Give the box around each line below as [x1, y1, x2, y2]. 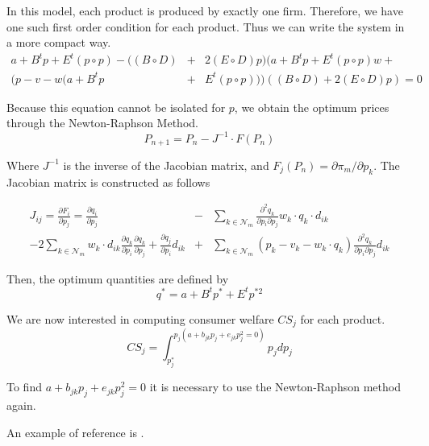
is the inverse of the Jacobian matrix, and [63, 156, 269, 173]
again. [6, 397, 36, 414]
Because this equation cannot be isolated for [6, 98, 226, 115]
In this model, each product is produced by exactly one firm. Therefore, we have [6, 2, 403, 19]
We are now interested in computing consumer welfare [6, 310, 274, 327]
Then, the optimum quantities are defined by [6, 270, 229, 287]
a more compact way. [6, 34, 111, 51]
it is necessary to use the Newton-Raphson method [149, 378, 401, 395]
